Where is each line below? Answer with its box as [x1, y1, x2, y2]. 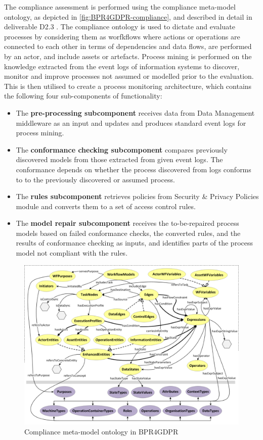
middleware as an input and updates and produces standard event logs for [16, 117, 246, 128]
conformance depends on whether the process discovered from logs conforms [16, 164, 251, 174]
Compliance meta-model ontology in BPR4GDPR [24, 426, 179, 436]
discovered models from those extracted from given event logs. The [16, 154, 223, 165]
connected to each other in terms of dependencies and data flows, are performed [4, 41, 252, 52]
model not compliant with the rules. [16, 248, 128, 258]
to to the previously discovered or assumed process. [16, 174, 175, 184]
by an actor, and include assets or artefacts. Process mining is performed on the [4, 51, 252, 61]
